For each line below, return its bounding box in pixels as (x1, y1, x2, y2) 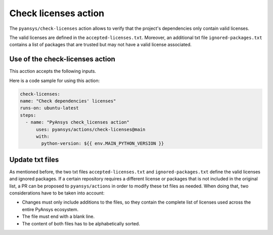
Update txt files (9, 155, 59, 164)
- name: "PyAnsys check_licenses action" (25, 120, 130, 125)
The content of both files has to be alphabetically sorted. (22, 220, 140, 226)
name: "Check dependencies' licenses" (20, 98, 116, 104)
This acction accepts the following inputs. (9, 68, 96, 74)
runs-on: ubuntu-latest (20, 105, 79, 111)
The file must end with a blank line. (22, 213, 95, 220)
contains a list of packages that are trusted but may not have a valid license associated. (9, 42, 192, 48)
